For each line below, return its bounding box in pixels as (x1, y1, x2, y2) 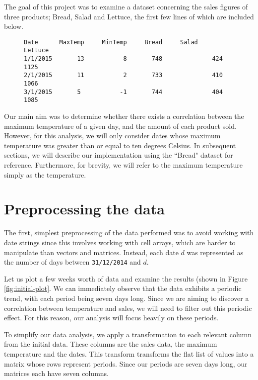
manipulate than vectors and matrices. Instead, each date (4, 247, 179, 257)
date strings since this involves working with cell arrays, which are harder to (4, 237, 236, 247)
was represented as (187, 247, 244, 257)
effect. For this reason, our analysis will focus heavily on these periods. (4, 312, 219, 323)
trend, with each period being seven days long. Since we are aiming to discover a (4, 292, 249, 303)
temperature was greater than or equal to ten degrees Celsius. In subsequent (4, 140, 236, 150)
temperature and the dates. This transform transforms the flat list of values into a (4, 348, 254, 359)
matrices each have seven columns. (4, 368, 109, 379)
